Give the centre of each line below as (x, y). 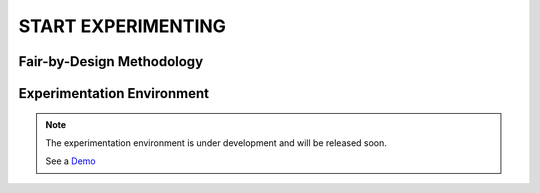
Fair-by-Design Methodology (111, 61)
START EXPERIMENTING (122, 26)
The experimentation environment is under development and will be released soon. (216, 142)
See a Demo (70, 161)
